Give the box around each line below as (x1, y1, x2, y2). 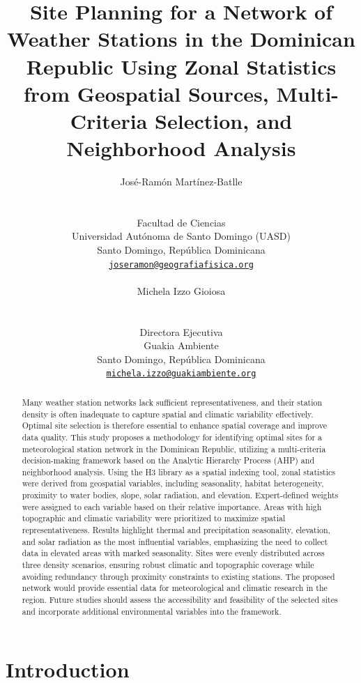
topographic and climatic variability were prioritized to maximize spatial (22, 512, 286, 524)
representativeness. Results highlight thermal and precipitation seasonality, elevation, (22, 524, 330, 536)
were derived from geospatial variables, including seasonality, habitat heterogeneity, (22, 477, 324, 489)
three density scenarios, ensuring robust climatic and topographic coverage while (22, 559, 314, 571)
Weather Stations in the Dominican (7, 24, 355, 53)
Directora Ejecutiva (139, 324, 223, 339)
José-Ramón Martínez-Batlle (120, 174, 243, 189)
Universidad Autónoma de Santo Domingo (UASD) (72, 229, 291, 243)
